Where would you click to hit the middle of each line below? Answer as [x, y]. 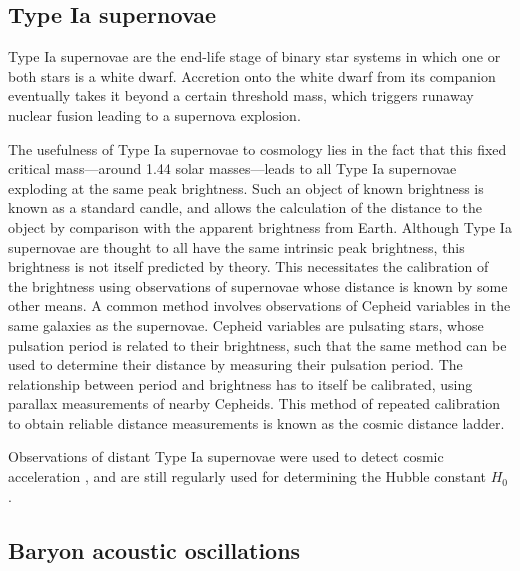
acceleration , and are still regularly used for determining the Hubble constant [247, 476]
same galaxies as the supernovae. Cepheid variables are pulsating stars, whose [246, 324]
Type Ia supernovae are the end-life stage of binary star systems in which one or [254, 56]
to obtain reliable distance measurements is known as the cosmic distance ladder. [256, 422]
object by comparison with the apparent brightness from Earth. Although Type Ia [260, 226]
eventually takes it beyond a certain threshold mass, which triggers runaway [241, 95]
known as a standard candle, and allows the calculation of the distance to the [245, 207]
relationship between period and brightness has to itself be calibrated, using [240, 383]
